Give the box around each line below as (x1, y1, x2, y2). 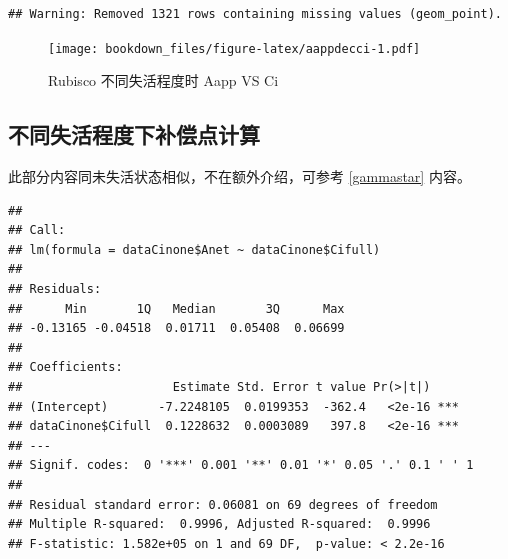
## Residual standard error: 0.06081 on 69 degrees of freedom (8, 497, 438, 512)
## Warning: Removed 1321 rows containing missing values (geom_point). (8, 7, 502, 21)
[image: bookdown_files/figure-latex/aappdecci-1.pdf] (48, 41, 421, 56)
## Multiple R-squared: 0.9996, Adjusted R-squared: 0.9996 (8, 517, 431, 532)
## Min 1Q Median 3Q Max (8, 301, 345, 316)
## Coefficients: (8, 360, 123, 375)
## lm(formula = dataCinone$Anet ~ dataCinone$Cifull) (8, 242, 381, 257)
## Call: (8, 223, 66, 238)
